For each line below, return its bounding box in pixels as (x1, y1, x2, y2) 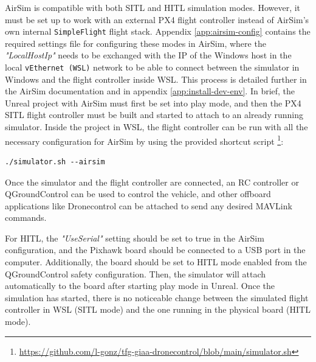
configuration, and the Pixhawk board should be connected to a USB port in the (5, 243, 306, 256)
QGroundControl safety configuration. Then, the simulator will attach (5, 267, 266, 280)
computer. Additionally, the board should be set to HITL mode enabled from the (5, 256, 307, 268)
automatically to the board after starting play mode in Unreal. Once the (5, 279, 275, 292)
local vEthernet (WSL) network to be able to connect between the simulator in (5, 61, 300, 74)
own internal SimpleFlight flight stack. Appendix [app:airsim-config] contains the (5, 25, 311, 38)
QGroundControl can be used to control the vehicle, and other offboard (5, 187, 271, 200)
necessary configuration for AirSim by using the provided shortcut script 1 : (5, 133, 284, 147)
